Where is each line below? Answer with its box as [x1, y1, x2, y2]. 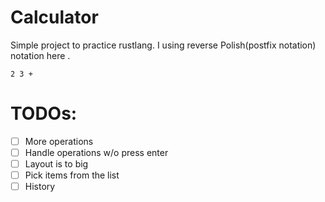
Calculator [10, 6, 99, 29]
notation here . [10, 49, 71, 61]
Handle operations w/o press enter [24, 146, 169, 158]
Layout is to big [24, 158, 89, 170]
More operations [24, 135, 94, 147]
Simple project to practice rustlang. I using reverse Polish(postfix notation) [10, 39, 317, 51]
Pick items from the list [24, 169, 120, 181]
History [24, 181, 56, 193]
